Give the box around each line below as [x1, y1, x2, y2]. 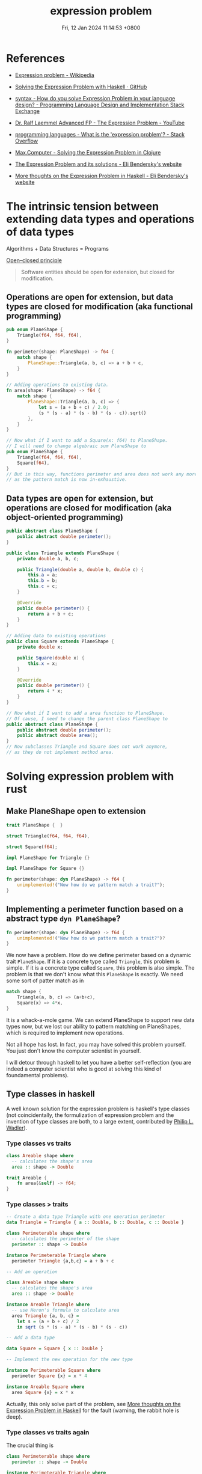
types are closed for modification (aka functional [6, 302, 194, 312]
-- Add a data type [6, 1335, 55, 1341]
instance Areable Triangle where [6, 1301, 90, 1308]
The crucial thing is [6, 1442, 54, 1449]
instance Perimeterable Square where [6, 1368, 101, 1374]
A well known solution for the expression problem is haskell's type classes [6, 1105, 191, 1112]
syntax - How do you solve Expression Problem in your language [14, 94, 176, 102]
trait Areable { [6, 1175, 47, 1181]
